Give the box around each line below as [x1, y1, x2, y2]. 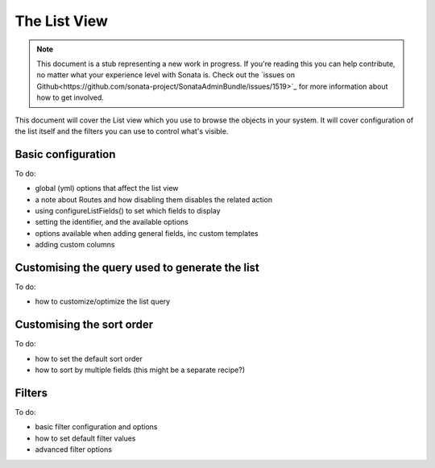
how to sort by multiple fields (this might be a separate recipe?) [35, 365, 246, 375]
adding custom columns [35, 240, 115, 250]
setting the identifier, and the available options [35, 217, 188, 227]
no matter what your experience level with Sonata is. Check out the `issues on [36, 70, 296, 80]
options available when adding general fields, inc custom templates [35, 228, 259, 238]
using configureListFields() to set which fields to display [35, 205, 221, 215]
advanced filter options [35, 445, 113, 454]
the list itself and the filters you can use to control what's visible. [14, 126, 229, 136]
